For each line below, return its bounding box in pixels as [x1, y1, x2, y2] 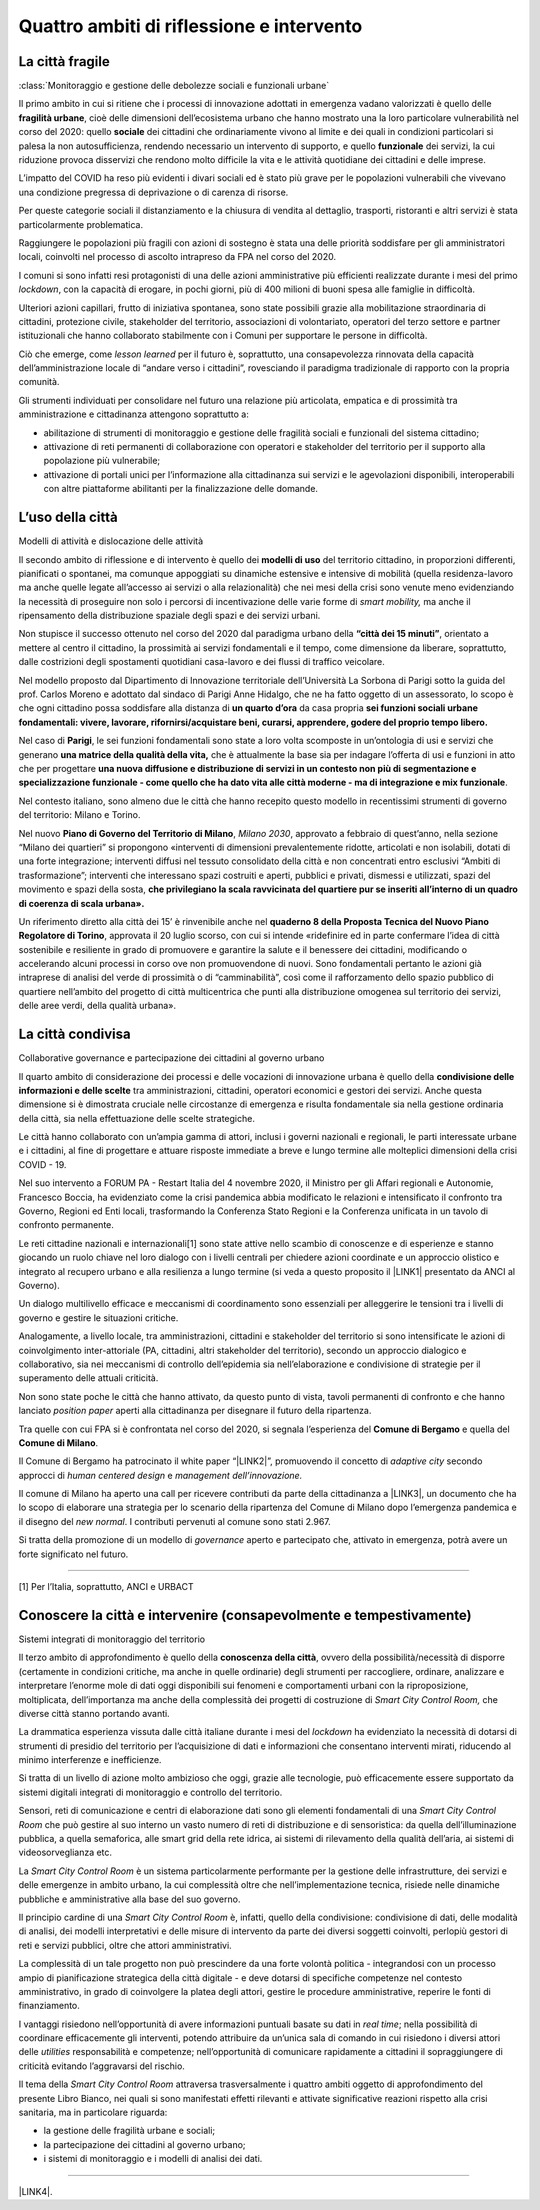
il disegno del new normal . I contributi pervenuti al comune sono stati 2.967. [18, 1515, 332, 1527]
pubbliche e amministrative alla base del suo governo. [18, 1893, 241, 1905]
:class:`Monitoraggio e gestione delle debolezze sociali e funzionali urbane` [18, 80, 330, 92]
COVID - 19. [18, 1158, 67, 1170]
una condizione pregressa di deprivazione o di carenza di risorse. [18, 186, 289, 198]
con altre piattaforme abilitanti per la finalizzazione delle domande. [43, 483, 319, 495]
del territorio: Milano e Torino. [18, 809, 141, 821]
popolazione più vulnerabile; [43, 455, 161, 467]
